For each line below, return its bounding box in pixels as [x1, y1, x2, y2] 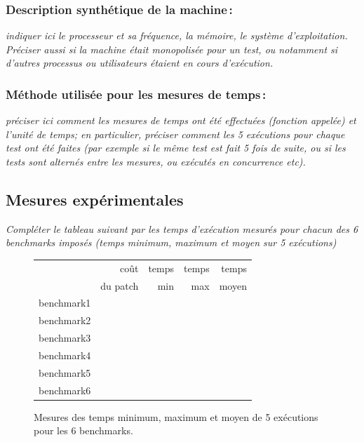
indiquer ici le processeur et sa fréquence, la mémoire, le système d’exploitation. [6, 28, 348, 43]
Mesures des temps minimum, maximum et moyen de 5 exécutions [34, 409, 318, 424]
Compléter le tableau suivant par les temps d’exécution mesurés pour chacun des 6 [6, 221, 358, 236]
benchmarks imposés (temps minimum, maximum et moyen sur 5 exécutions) [6, 235, 337, 250]
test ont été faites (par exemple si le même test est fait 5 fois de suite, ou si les [6, 140, 346, 155]
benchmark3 [39, 330, 91, 345]
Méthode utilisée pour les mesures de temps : [6, 85, 267, 102]
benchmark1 [39, 295, 91, 310]
